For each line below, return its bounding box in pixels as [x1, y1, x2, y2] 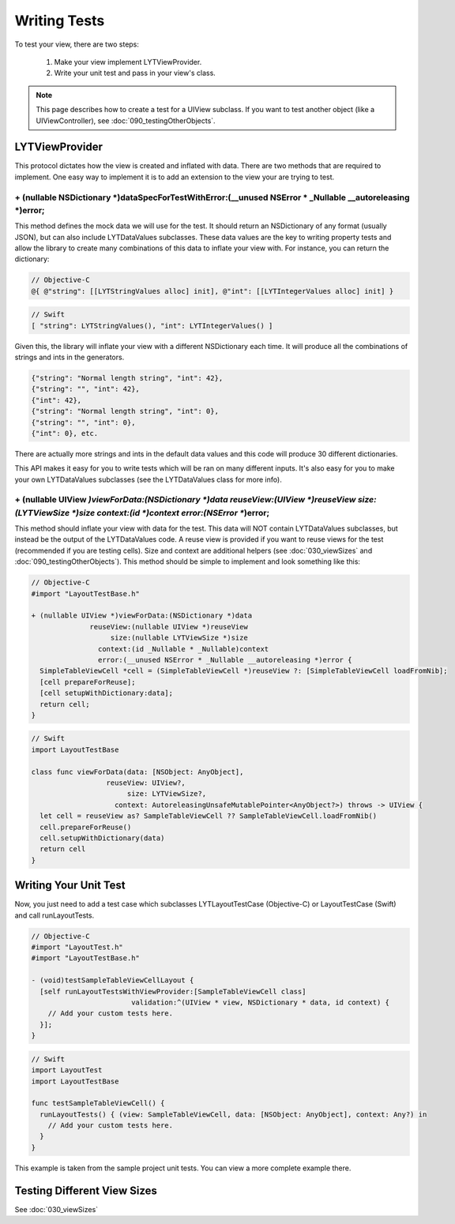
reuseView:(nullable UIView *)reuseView [89, 622, 248, 631]
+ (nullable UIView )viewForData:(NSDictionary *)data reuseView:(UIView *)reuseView [14, 494, 356, 505]
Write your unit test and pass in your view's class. [54, 68, 216, 78]
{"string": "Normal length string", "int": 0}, [31, 407, 219, 416]
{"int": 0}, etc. [31, 429, 99, 437]
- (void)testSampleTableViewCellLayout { [31, 976, 194, 985]
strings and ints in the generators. [14, 352, 125, 362]
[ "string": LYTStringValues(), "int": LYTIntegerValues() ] [31, 321, 273, 330]
